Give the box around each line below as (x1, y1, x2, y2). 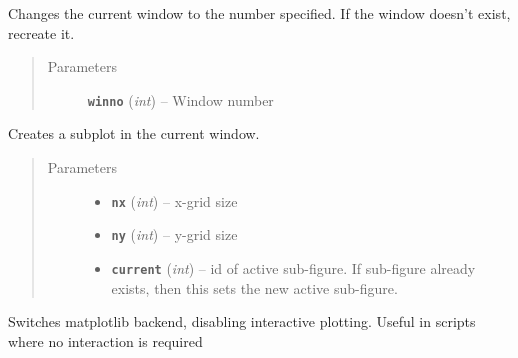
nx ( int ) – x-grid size (111, 190, 238, 211)
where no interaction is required (8, 330, 203, 351)
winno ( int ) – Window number (87, 89, 274, 110)
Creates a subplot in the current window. (8, 123, 260, 144)
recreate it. (8, 22, 75, 43)
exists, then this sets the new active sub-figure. (111, 277, 398, 298)
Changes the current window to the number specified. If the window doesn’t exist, (8, 3, 511, 23)
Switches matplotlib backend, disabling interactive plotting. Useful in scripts (8, 311, 476, 332)
